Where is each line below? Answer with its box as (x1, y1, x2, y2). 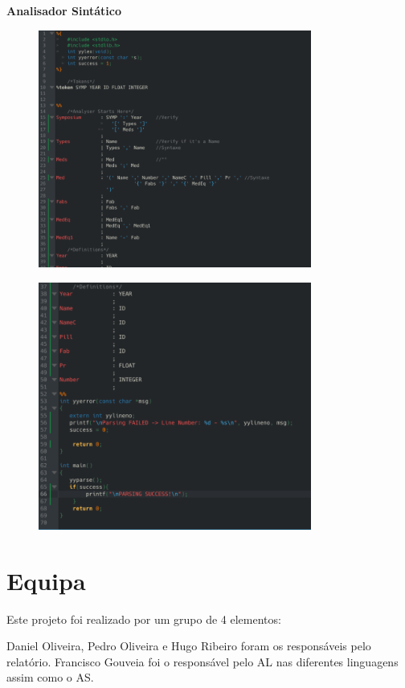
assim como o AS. (6, 669, 94, 686)
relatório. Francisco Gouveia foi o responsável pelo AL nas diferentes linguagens (6, 653, 399, 670)
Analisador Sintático (6, 2, 121, 18)
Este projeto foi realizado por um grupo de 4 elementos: (6, 610, 281, 627)
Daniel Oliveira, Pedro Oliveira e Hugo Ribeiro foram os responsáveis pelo (6, 637, 371, 654)
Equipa (6, 564, 86, 596)
